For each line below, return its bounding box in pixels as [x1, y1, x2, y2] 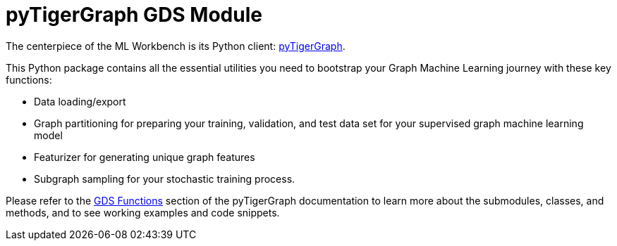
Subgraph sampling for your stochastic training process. [34, 172, 295, 185]
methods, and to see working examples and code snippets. [6, 206, 280, 219]
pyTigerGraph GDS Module [6, 3, 262, 27]
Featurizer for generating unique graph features [34, 150, 255, 163]
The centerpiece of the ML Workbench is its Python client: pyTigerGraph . [6, 39, 346, 52]
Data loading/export [34, 95, 126, 108]
